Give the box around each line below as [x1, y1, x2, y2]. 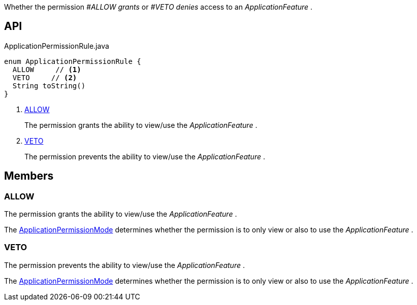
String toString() [12, 81, 86, 90]
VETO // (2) [12, 73, 77, 82]
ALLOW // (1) [12, 65, 81, 74]
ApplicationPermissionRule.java [4, 41, 109, 50]
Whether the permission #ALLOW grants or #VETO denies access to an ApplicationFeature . [4, 3, 313, 11]
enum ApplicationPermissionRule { [4, 57, 141, 65]
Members [4, 170, 54, 183]
